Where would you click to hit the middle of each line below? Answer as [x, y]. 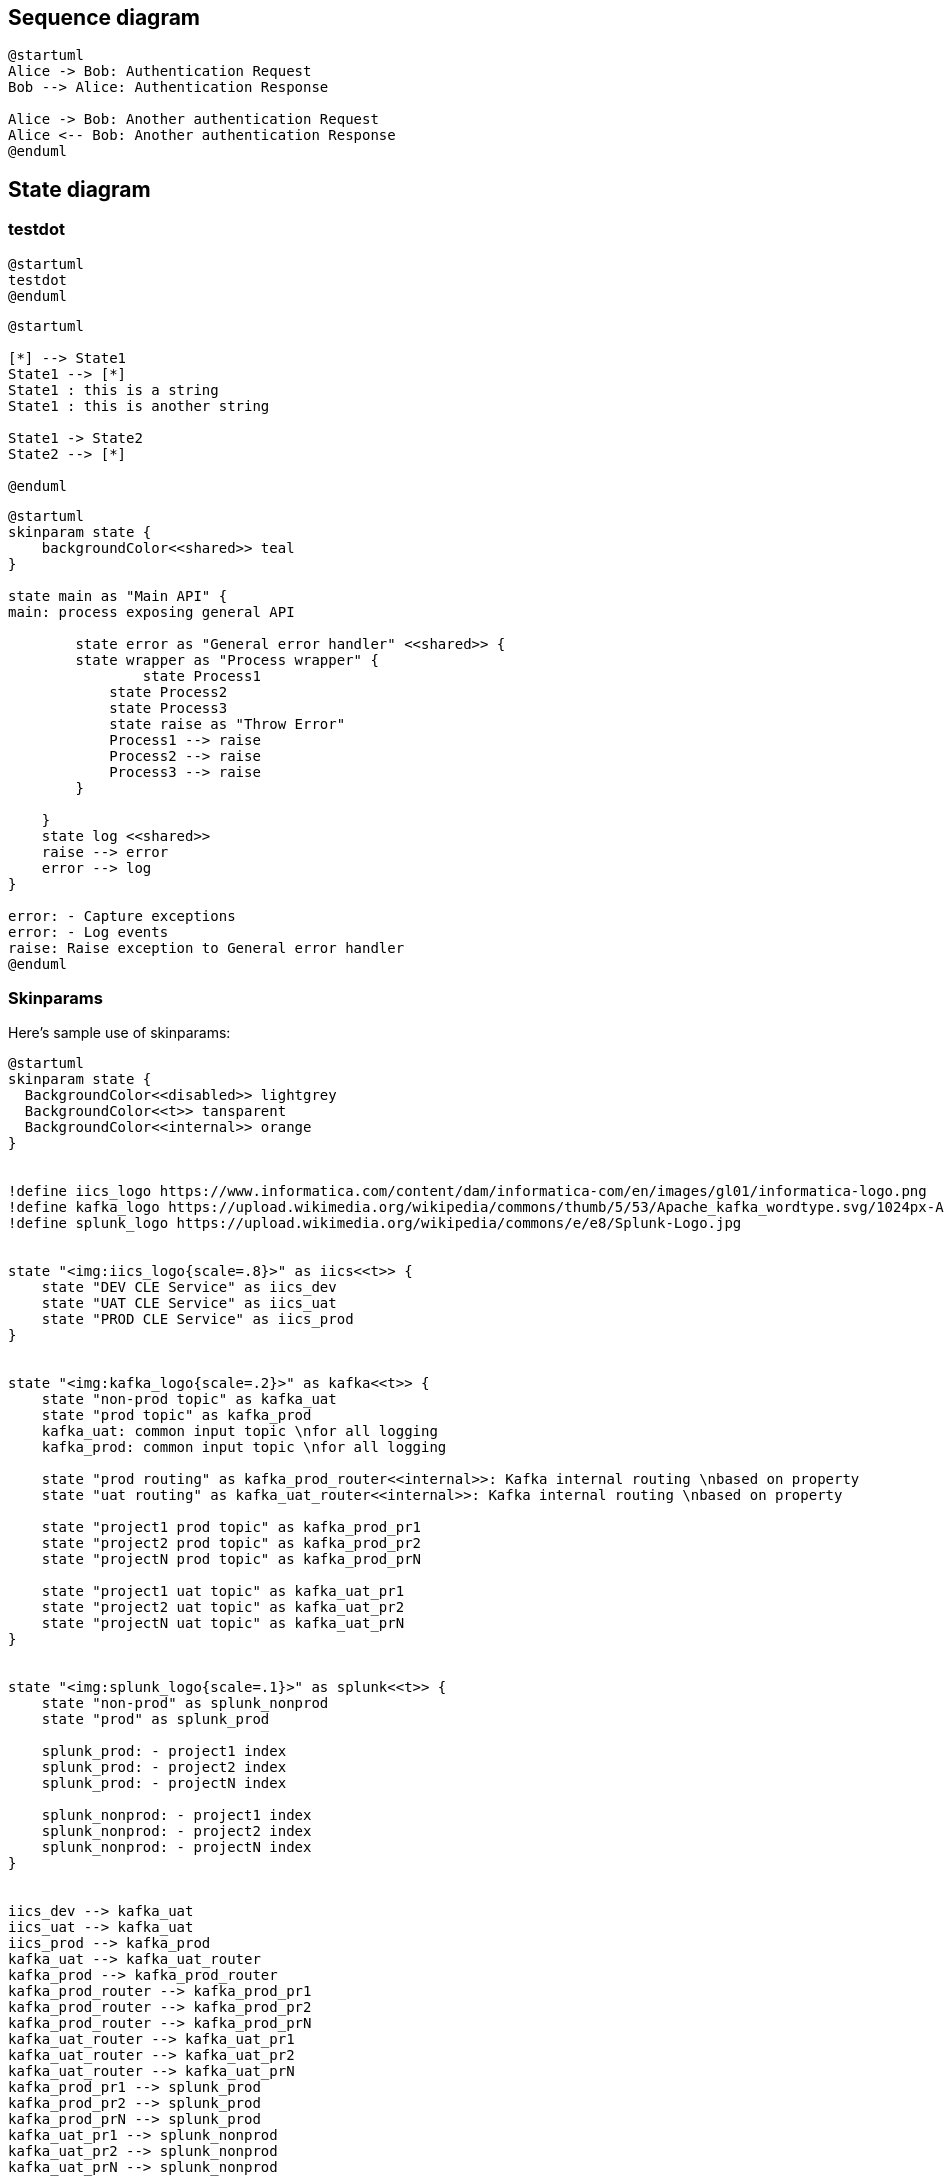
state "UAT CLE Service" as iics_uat [189, 1303]
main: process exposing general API [151, 611]
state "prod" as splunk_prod [155, 1719]
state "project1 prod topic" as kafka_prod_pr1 [231, 1527]
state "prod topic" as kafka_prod [176, 1415]
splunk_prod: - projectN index [164, 1783]
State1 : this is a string [113, 389]
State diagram [79, 189]
